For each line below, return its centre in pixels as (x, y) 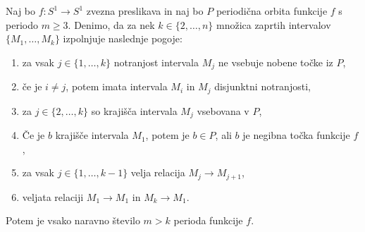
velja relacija (158, 172)
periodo (22, 24)
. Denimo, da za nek (111, 24)
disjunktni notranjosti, (262, 86)
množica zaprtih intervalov (273, 24)
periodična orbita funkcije (272, 11)
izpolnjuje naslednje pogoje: (123, 38)
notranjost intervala (156, 62)
